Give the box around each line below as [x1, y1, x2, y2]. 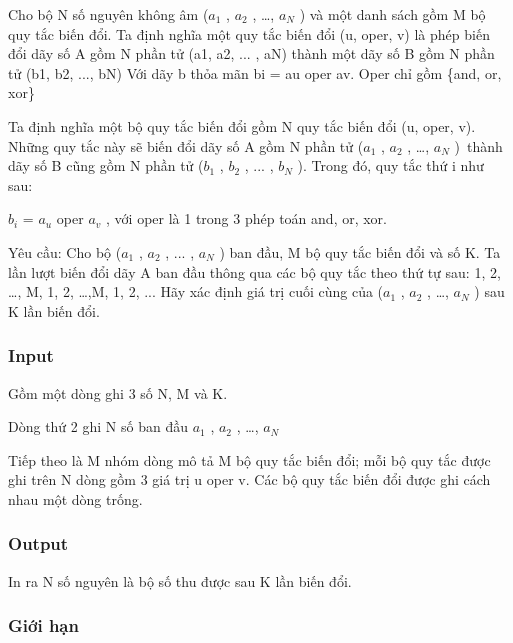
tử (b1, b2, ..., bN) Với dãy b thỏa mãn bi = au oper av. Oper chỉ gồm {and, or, [8, 62, 502, 83]
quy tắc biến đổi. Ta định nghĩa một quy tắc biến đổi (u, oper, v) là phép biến [8, 23, 490, 44]
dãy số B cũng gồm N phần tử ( [8, 155, 204, 176]
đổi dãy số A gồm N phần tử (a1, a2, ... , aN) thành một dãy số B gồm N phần [8, 43, 495, 64]
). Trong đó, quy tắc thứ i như [297, 155, 484, 176]
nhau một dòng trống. [8, 488, 143, 509]
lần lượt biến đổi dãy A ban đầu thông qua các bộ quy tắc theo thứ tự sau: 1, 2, [8, 261, 501, 282]
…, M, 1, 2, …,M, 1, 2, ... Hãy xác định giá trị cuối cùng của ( [8, 281, 384, 302]
